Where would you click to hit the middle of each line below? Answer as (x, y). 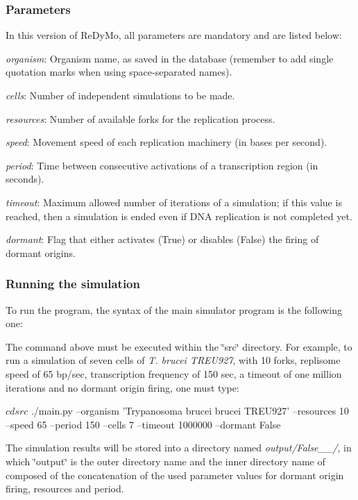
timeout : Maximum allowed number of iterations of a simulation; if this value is (174, 202)
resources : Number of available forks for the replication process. (140, 118)
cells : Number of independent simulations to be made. (120, 95)
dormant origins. (41, 252)
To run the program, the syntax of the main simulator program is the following (174, 309)
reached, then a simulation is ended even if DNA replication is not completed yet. (179, 216)
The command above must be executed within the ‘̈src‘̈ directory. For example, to (179, 346)
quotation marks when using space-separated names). (119, 72)
